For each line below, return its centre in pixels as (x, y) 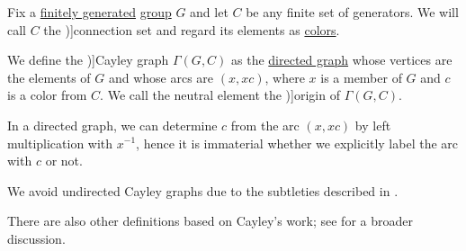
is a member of (361, 77)
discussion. (36, 238)
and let (209, 12)
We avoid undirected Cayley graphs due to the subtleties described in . (203, 190)
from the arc (265, 125)
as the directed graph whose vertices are (342, 60)
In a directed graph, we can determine (112, 125)
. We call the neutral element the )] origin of (220, 95)
